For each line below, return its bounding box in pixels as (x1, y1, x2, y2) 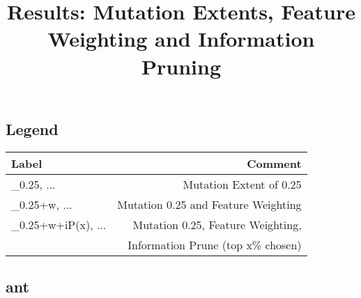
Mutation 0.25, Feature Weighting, (132, 216, 302, 233)
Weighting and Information (47, 24, 315, 53)
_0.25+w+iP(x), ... (11, 216, 107, 233)
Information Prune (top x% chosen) (128, 236, 302, 253)
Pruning (141, 52, 221, 80)
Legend (6, 118, 59, 139)
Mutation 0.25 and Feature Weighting (117, 196, 302, 212)
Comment (247, 155, 302, 171)
